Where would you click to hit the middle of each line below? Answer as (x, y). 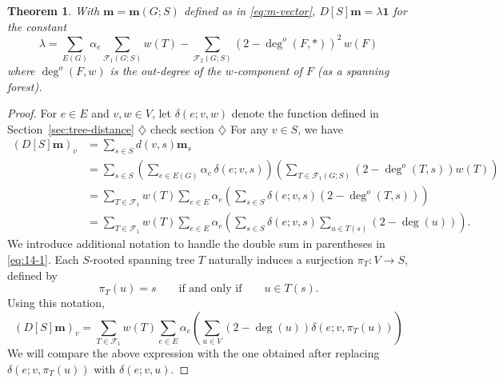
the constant (37, 26)
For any (250, 128)
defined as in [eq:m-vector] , (250, 10)
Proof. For (32, 113)
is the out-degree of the (166, 71)
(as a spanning (353, 71)
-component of (267, 71)
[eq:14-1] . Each (43, 259)
